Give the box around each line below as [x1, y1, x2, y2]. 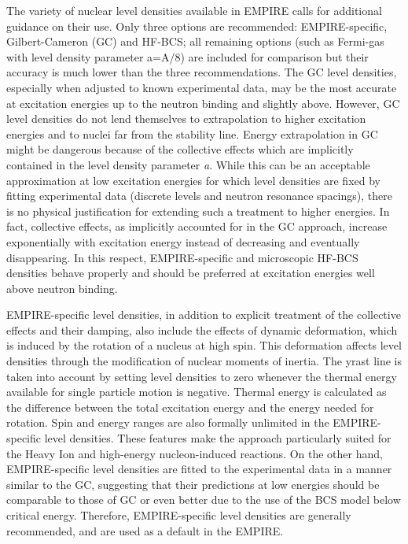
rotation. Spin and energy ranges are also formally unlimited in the [6, 414, 329, 431]
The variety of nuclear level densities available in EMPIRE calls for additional [6, 2, 382, 18]
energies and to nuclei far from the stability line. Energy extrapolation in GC [6, 125, 378, 142]
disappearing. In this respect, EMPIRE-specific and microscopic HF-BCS [6, 249, 358, 265]
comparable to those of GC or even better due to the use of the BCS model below [6, 491, 401, 508]
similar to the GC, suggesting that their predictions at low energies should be [6, 476, 380, 492]
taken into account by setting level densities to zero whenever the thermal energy [6, 368, 397, 384]
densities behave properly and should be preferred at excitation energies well [6, 265, 375, 281]
